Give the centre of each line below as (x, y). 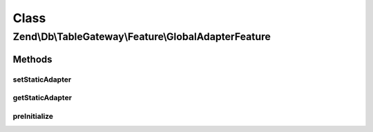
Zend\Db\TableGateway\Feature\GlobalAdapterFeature (142, 37)
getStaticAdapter (42, 98)
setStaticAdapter (42, 79)
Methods (32, 59)
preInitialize (33, 116)
